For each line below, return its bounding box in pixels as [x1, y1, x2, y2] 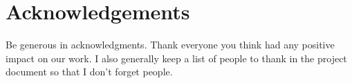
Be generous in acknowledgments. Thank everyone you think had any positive [6, 37, 335, 52]
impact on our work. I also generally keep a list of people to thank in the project [6, 50, 347, 65]
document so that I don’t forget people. [6, 64, 173, 79]
